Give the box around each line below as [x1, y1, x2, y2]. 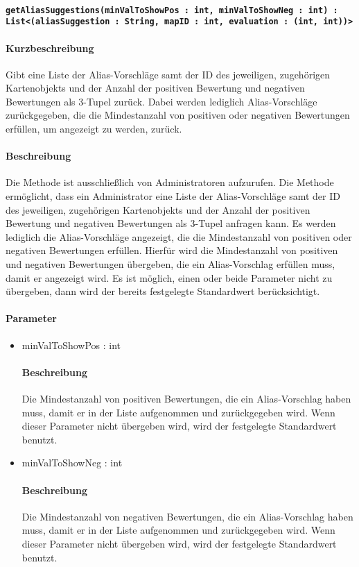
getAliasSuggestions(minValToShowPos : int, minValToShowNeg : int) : [6, 5, 338, 15]
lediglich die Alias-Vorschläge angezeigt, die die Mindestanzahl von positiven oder [6, 229, 352, 244]
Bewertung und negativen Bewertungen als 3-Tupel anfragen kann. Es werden [6, 216, 336, 230]
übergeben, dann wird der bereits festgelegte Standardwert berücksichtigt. [6, 284, 320, 298]
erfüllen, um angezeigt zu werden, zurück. [6, 121, 182, 136]
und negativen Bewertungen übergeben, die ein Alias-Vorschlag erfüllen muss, [6, 257, 335, 271]
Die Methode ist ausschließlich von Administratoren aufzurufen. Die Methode [6, 175, 334, 189]
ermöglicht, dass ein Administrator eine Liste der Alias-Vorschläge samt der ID [6, 189, 340, 203]
